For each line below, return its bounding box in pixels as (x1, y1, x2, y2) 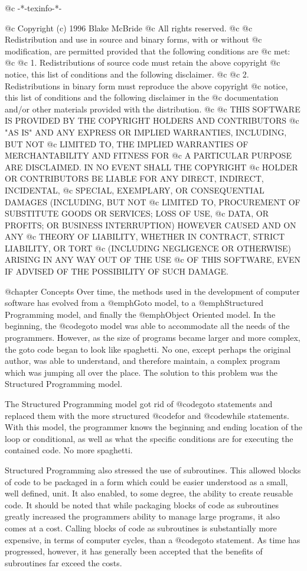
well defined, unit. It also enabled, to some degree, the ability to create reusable (5, 487, 293, 499)
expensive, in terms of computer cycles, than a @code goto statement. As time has (5, 533, 301, 546)
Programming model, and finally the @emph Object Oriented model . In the (5, 308, 276, 320)
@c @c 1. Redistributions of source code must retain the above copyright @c (5, 56, 280, 69)
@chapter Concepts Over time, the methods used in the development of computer (5, 285, 300, 297)
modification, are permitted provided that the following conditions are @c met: (5, 44, 290, 57)
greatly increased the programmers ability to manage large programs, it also (5, 510, 280, 522)
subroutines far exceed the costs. (5, 556, 122, 569)
